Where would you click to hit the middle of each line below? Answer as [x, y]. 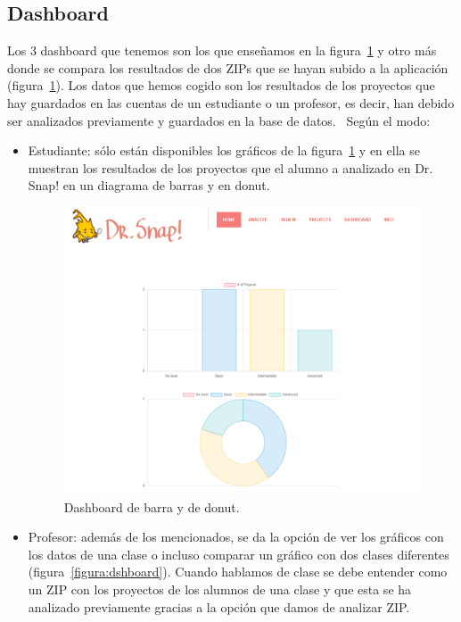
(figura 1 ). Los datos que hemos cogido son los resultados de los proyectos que [221, 85]
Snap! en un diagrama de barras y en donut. [149, 185]
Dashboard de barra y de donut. [152, 506]
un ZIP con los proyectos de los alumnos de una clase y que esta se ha [220, 589]
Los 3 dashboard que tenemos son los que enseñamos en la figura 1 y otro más [222, 50]
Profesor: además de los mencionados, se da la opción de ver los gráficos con [236, 537]
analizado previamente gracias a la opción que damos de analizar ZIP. [219, 606]
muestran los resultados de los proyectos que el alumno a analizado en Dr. [230, 167]
